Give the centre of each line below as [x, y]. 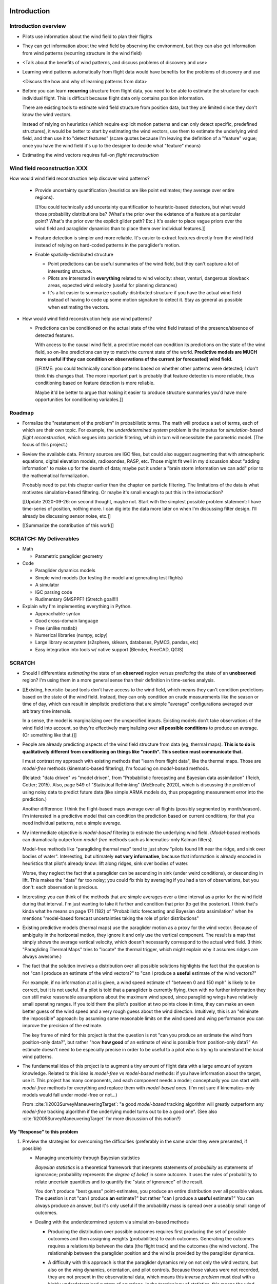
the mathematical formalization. [56, 476]
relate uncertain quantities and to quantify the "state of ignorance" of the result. [119, 1182]
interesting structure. [70, 271]
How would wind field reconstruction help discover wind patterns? [80, 178]
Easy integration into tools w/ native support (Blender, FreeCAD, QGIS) [110, 649]
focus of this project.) [45, 445]
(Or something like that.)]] [50, 735]
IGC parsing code [54, 592]
